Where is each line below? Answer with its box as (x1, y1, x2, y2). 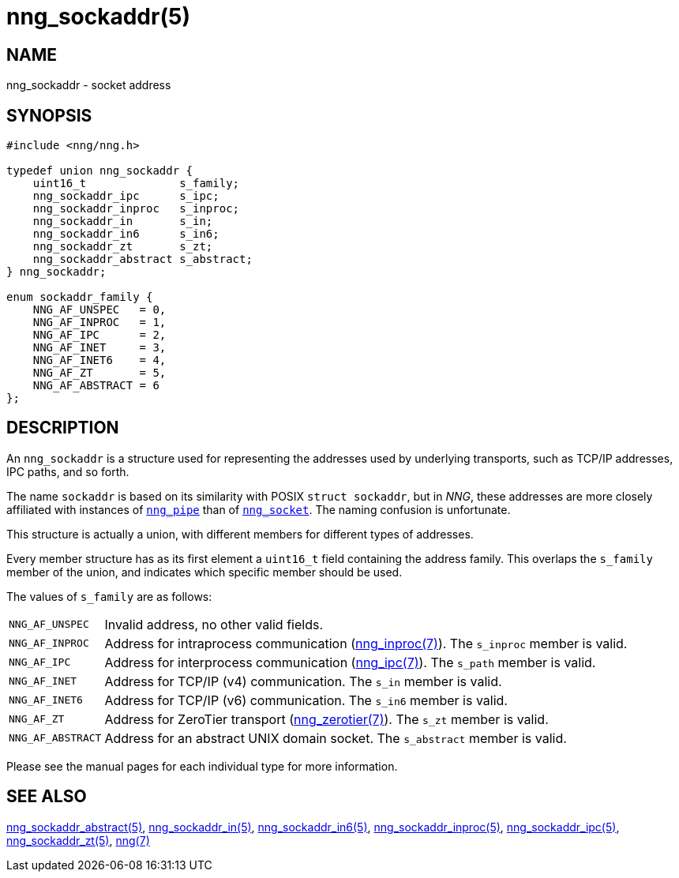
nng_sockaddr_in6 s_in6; (32, 227, 219, 241)
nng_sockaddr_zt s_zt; (32, 240, 213, 253)
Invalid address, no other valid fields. (104, 616, 324, 632)
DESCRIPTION (6, 418, 119, 438)
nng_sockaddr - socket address (6, 78, 171, 92)
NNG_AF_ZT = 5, (32, 366, 167, 380)
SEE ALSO (6, 786, 87, 807)
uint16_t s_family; (32, 177, 240, 190)
